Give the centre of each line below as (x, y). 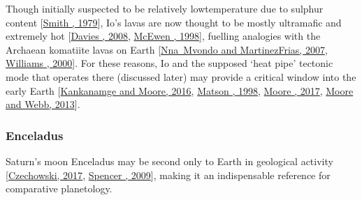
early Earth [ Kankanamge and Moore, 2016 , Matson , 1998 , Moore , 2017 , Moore (180, 90)
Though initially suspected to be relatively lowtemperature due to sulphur (165, 8)
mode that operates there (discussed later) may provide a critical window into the (181, 76)
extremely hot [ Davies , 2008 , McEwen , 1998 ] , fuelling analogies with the (163, 36)
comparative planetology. (59, 189)
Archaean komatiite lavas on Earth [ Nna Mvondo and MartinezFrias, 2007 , (167, 49)
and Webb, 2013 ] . (43, 104)
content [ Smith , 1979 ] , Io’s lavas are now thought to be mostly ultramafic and (174, 22)
